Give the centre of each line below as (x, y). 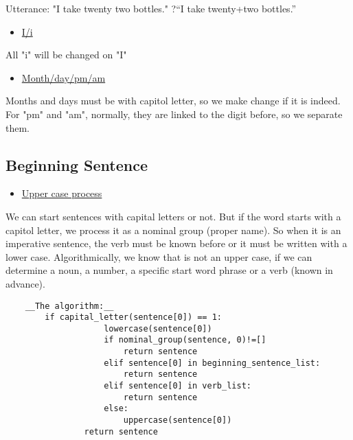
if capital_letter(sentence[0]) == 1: (133, 317)
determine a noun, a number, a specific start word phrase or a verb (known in (169, 270)
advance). (25, 283)
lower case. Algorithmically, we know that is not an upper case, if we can (159, 256)
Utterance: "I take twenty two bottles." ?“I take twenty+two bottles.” (151, 8)
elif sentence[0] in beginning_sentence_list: (212, 363)
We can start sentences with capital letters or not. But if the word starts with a (173, 216)
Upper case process (62, 193)
